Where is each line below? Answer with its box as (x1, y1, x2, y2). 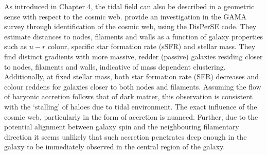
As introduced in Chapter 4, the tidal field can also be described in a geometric (4, 1, 255, 11)
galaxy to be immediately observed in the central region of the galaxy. (4, 141, 225, 152)
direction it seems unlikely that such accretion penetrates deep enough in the (4, 131, 247, 142)
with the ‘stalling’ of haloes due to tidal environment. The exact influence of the (4, 101, 257, 112)
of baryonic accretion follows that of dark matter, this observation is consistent (4, 91, 253, 102)
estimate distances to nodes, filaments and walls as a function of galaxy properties (4, 31, 263, 41)
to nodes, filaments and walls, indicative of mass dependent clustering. (4, 61, 226, 72)
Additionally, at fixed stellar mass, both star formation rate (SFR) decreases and (4, 71, 259, 82)
